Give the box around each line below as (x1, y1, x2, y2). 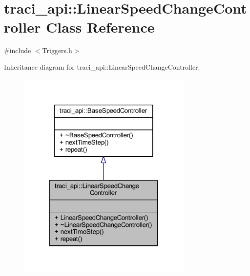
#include (4, 45, 31, 55)
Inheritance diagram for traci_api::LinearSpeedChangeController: (4, 61, 200, 72)
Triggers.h (42, 45, 72, 55)
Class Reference (45, 17, 155, 37)
